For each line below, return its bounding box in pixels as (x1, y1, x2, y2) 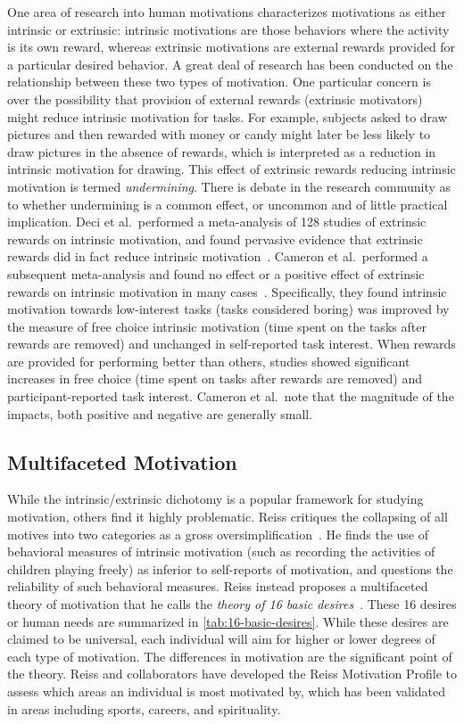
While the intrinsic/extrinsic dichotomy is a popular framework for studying (7, 490, 424, 508)
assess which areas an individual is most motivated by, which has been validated (7, 681, 446, 700)
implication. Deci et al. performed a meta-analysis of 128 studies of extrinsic (7, 212, 427, 231)
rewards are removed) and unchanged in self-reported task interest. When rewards (7, 334, 456, 353)
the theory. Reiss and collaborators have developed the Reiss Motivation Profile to (7, 664, 457, 683)
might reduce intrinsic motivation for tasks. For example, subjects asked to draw (7, 107, 447, 126)
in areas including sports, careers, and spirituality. (7, 699, 281, 718)
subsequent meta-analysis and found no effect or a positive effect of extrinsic (7, 264, 425, 283)
